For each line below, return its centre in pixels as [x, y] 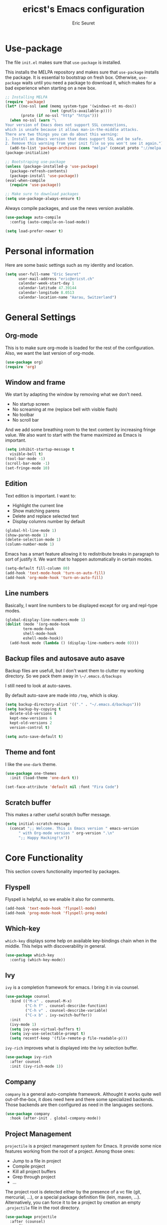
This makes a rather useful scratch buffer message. [58, 815]
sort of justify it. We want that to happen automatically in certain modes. [79, 559]
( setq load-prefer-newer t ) [34, 231]
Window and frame [35, 382]
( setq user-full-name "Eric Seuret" [43, 274]
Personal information [50, 251]
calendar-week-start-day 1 [46, 283]
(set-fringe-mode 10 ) [28, 468]
